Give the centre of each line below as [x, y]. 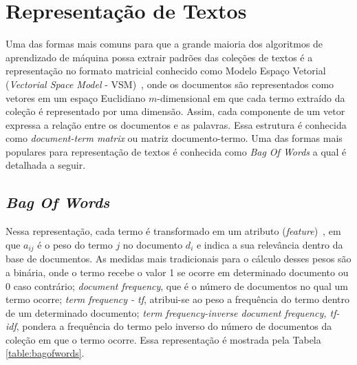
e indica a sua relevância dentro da [270, 244]
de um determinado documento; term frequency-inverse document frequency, [166, 312]
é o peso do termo [75, 244]
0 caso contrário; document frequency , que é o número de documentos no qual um [177, 285]
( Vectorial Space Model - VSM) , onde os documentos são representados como [170, 84]
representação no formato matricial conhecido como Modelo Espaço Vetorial [166, 71]
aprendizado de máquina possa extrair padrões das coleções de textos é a [159, 57]
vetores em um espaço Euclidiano [76, 97]
